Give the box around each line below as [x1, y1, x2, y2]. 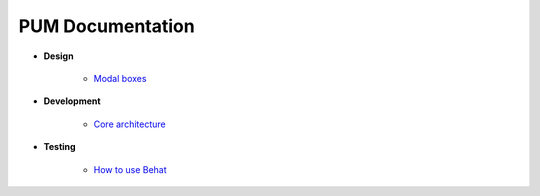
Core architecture [93, 118, 166, 130]
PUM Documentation [18, 15, 195, 37]
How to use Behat [93, 163, 167, 175]
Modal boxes [93, 72, 147, 84]
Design [43, 50, 74, 62]
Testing [43, 141, 76, 153]
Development [43, 95, 101, 107]
